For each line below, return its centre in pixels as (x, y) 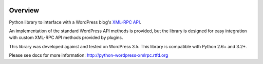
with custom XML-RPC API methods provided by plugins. (66, 38)
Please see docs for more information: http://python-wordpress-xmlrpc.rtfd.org (89, 55)
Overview (24, 10)
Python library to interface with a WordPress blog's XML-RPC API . (75, 22)
